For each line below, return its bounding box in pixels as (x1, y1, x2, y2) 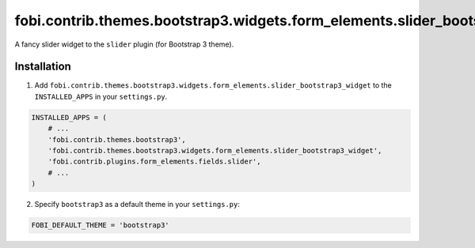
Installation (14, 60, 71, 73)
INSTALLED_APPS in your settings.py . (34, 92, 168, 101)
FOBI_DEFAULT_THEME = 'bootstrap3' (31, 221, 169, 230)
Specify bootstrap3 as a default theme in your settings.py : (34, 200, 241, 209)
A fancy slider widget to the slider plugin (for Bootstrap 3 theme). (14, 39, 234, 49)
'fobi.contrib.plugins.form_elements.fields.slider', (47, 157, 261, 166)
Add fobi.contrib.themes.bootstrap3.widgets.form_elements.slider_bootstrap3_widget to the (34, 81, 392, 90)
